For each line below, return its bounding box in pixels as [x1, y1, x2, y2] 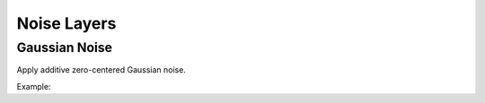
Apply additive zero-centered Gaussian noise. [16, 64, 186, 75]
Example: [16, 81, 51, 91]
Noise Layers [16, 13, 117, 33]
